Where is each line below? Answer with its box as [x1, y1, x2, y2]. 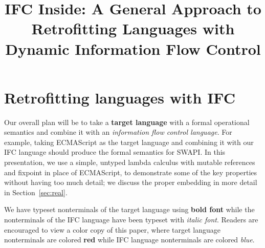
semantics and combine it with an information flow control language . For [4, 127, 232, 137]
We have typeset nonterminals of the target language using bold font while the [4, 204, 255, 215]
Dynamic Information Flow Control [5, 38, 261, 59]
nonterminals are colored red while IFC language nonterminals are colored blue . [4, 234, 255, 245]
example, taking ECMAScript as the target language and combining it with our [4, 136, 254, 147]
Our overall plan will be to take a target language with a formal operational [4, 116, 250, 127]
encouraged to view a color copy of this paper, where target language [4, 224, 220, 235]
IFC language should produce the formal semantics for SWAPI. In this [4, 147, 226, 157]
